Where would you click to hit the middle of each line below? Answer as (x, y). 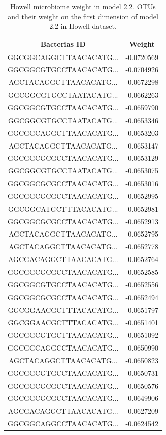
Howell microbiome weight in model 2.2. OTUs (83, 6)
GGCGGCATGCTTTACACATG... (63, 208)
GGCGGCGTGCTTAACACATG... (63, 335)
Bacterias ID (63, 43)
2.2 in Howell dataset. (83, 26)
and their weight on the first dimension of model (83, 16)
